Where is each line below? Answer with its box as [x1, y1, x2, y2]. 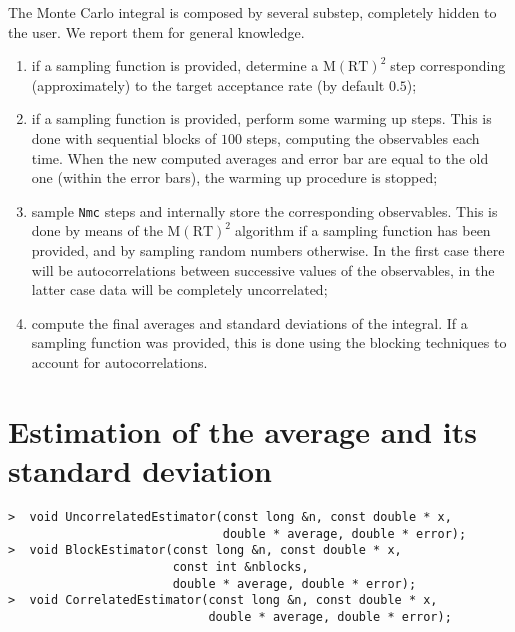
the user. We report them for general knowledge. [8, 21, 305, 42]
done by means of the [31, 220, 163, 241]
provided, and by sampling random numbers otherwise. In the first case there [31, 240, 505, 260]
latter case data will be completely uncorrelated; [31, 279, 328, 300]
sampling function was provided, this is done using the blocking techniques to [31, 332, 507, 353]
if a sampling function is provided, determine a [31, 55, 319, 76]
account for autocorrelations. [31, 351, 208, 372]
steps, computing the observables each [246, 127, 480, 148]
